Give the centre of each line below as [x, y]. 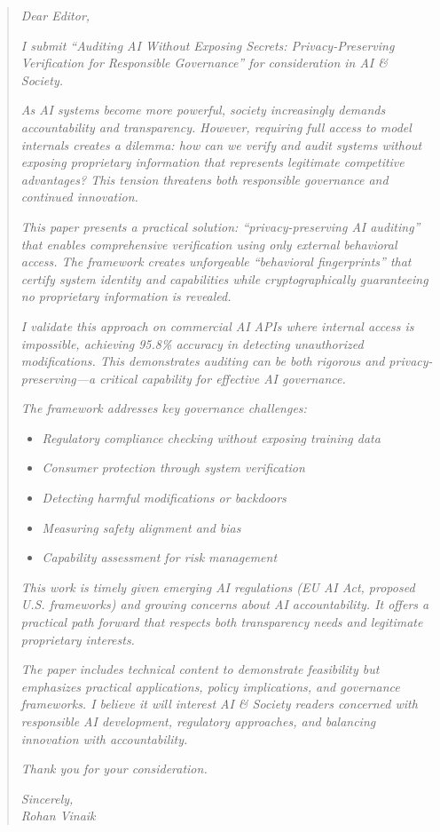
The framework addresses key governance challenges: [164, 408]
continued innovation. [79, 197]
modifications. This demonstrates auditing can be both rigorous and [203, 361]
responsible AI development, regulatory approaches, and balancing [198, 721]
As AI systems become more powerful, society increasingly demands [203, 110]
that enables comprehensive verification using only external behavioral [209, 244]
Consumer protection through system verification [173, 468]
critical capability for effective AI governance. [223, 378]
